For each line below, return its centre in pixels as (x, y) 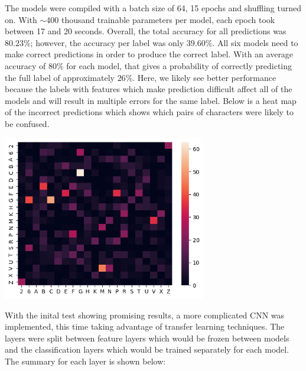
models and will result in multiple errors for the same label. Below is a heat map (151, 100)
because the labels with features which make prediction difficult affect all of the (149, 89)
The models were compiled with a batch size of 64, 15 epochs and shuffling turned (153, 8)
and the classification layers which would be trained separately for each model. (147, 349)
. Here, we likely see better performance (204, 77)
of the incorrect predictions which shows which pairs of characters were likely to (149, 112)
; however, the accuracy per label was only (107, 42)
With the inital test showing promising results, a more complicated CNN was (145, 315)
